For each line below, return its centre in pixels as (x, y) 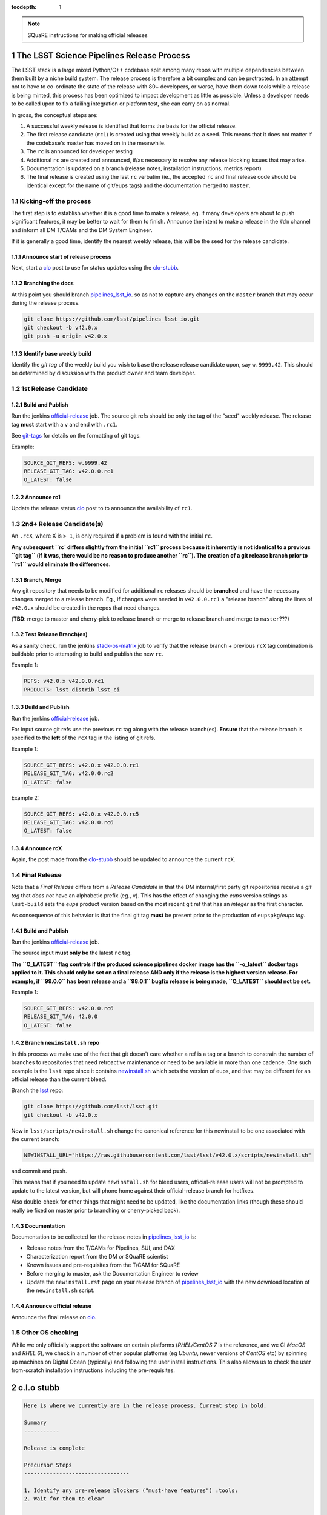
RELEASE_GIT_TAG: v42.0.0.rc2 (69, 774)
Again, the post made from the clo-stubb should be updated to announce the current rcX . (123, 859)
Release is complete (54, 1448)
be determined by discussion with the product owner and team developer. (104, 373)
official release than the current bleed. (59, 1079)
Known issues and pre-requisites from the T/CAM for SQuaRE (103, 1265)
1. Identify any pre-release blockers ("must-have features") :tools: (131, 1490)
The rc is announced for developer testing (80, 151)
